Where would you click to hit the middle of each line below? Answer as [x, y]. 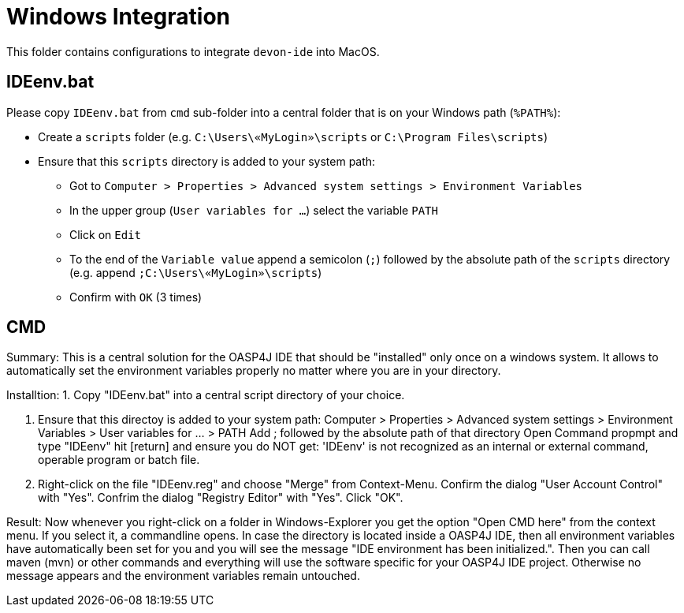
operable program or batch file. [119, 460]
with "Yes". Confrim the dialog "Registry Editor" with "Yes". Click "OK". [221, 498]
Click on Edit [105, 234]
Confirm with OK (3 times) [136, 297]
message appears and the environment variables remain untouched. [183, 576]
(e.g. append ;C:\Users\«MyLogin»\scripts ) [196, 272]
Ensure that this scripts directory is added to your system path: [207, 161]
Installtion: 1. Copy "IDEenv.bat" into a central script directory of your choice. [206, 395]
